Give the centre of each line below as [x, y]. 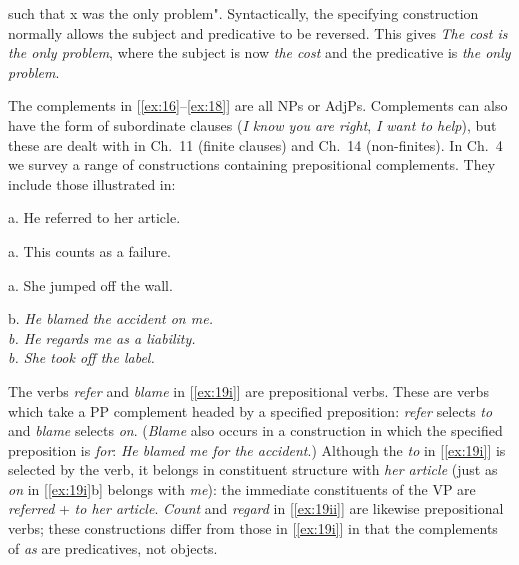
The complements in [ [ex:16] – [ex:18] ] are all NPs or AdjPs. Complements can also [258, 105]
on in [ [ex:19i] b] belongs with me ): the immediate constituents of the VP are [242, 488]
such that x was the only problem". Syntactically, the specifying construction [243, 13]
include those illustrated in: [92, 183]
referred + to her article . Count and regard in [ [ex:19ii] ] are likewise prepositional [256, 508]
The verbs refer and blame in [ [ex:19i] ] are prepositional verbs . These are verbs [248, 390]
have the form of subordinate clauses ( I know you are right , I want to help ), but [252, 124]
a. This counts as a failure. [89, 250]
